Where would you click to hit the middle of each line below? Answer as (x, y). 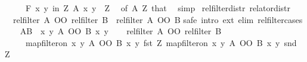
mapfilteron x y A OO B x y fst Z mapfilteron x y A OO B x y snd (161, 42)
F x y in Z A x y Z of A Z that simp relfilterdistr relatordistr (158, 8)
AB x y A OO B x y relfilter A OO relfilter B (121, 31)
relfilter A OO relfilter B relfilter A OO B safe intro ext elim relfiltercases (158, 19)
